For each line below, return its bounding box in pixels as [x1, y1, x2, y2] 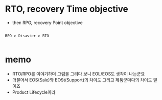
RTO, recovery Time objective [5, 3, 128, 15]
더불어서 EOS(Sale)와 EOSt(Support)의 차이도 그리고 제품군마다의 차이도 [12, 77, 153, 83]
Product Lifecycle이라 [12, 89, 56, 95]
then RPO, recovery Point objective [12, 20, 83, 25]
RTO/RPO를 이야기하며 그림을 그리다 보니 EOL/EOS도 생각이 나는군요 [12, 71, 145, 76]
